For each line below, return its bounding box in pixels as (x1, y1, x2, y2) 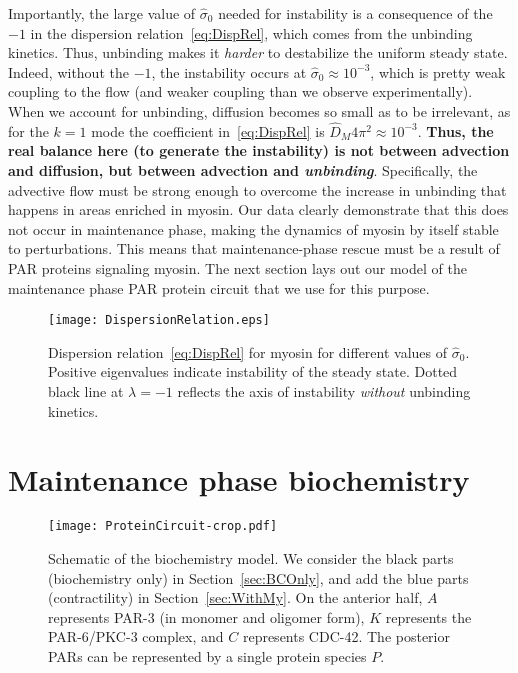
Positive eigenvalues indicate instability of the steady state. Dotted (48, 361, 458, 382)
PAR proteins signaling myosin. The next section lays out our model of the (8, 257, 467, 278)
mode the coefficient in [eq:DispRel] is (91, 120, 325, 141)
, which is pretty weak (370, 61, 506, 82)
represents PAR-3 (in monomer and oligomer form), (48, 606, 365, 627)
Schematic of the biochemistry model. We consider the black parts (48, 547, 454, 568)
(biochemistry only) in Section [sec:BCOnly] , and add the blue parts (48, 567, 469, 588)
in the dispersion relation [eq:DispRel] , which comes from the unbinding (30, 22, 473, 43)
